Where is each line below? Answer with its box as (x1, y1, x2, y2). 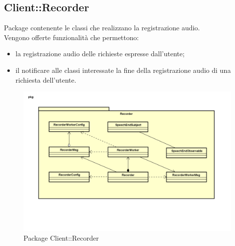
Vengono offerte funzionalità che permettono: (4, 32, 139, 42)
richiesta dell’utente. (15, 74, 76, 85)
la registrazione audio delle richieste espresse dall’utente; (15, 48, 185, 59)
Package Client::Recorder (23, 232, 99, 243)
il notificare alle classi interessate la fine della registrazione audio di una (15, 65, 231, 75)
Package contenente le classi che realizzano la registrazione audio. (4, 22, 200, 33)
